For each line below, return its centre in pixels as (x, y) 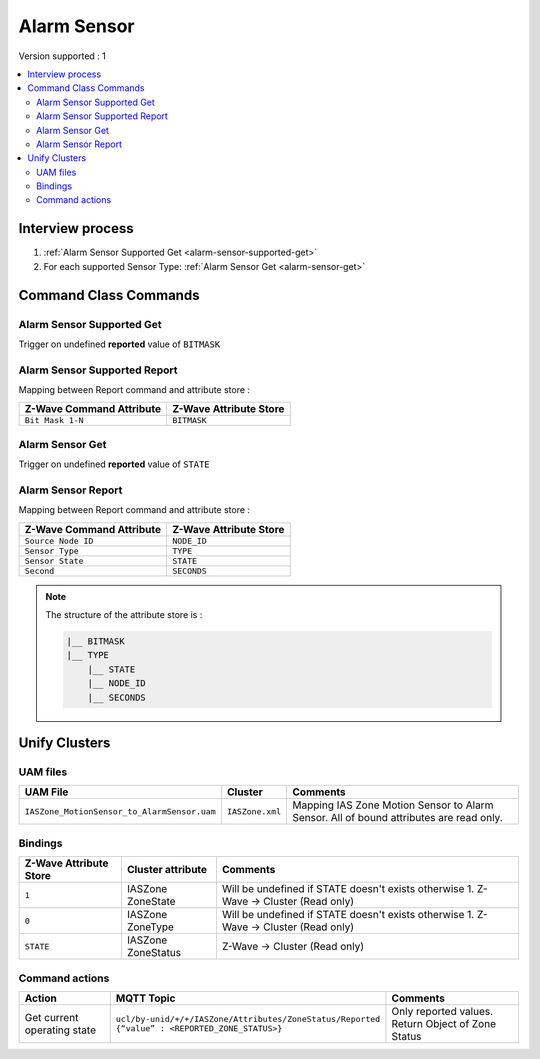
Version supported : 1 (62, 56)
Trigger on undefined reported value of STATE (114, 464)
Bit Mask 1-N (54, 420)
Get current (51, 1017)
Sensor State (54, 560)
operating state (60, 1030)
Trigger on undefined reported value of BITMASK (119, 344)
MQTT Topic (145, 998)
